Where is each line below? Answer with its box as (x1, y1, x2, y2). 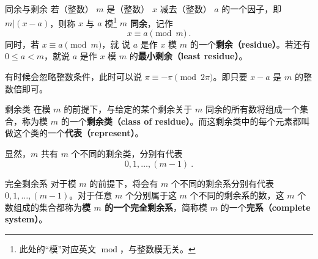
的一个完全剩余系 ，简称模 (105, 200, 208, 213)
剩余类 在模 (5, 103, 51, 115)
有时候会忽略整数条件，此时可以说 (5, 70, 142, 83)
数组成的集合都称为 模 (5, 200, 91, 213)
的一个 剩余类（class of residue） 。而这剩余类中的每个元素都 (61, 114, 301, 127)
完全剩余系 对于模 (5, 177, 76, 189)
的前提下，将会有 (89, 177, 158, 189)
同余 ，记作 (130, 16, 173, 29)
